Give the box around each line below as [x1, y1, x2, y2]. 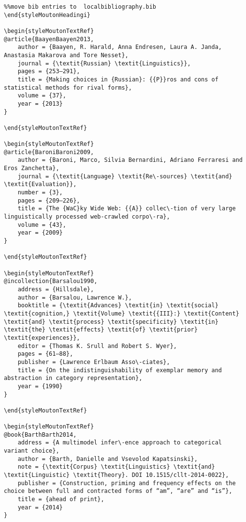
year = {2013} [17, 100, 63, 107]
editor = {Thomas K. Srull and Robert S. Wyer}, [17, 342, 177, 349]
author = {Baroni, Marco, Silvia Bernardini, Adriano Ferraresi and [17, 157, 243, 164]
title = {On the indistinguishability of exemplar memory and [17, 366, 222, 374]
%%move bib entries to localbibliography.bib [4, 3, 156, 10]
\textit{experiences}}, [4, 334, 80, 341]
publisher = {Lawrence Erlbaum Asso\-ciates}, [17, 358, 170, 365]
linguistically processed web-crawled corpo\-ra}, [4, 213, 170, 221]
